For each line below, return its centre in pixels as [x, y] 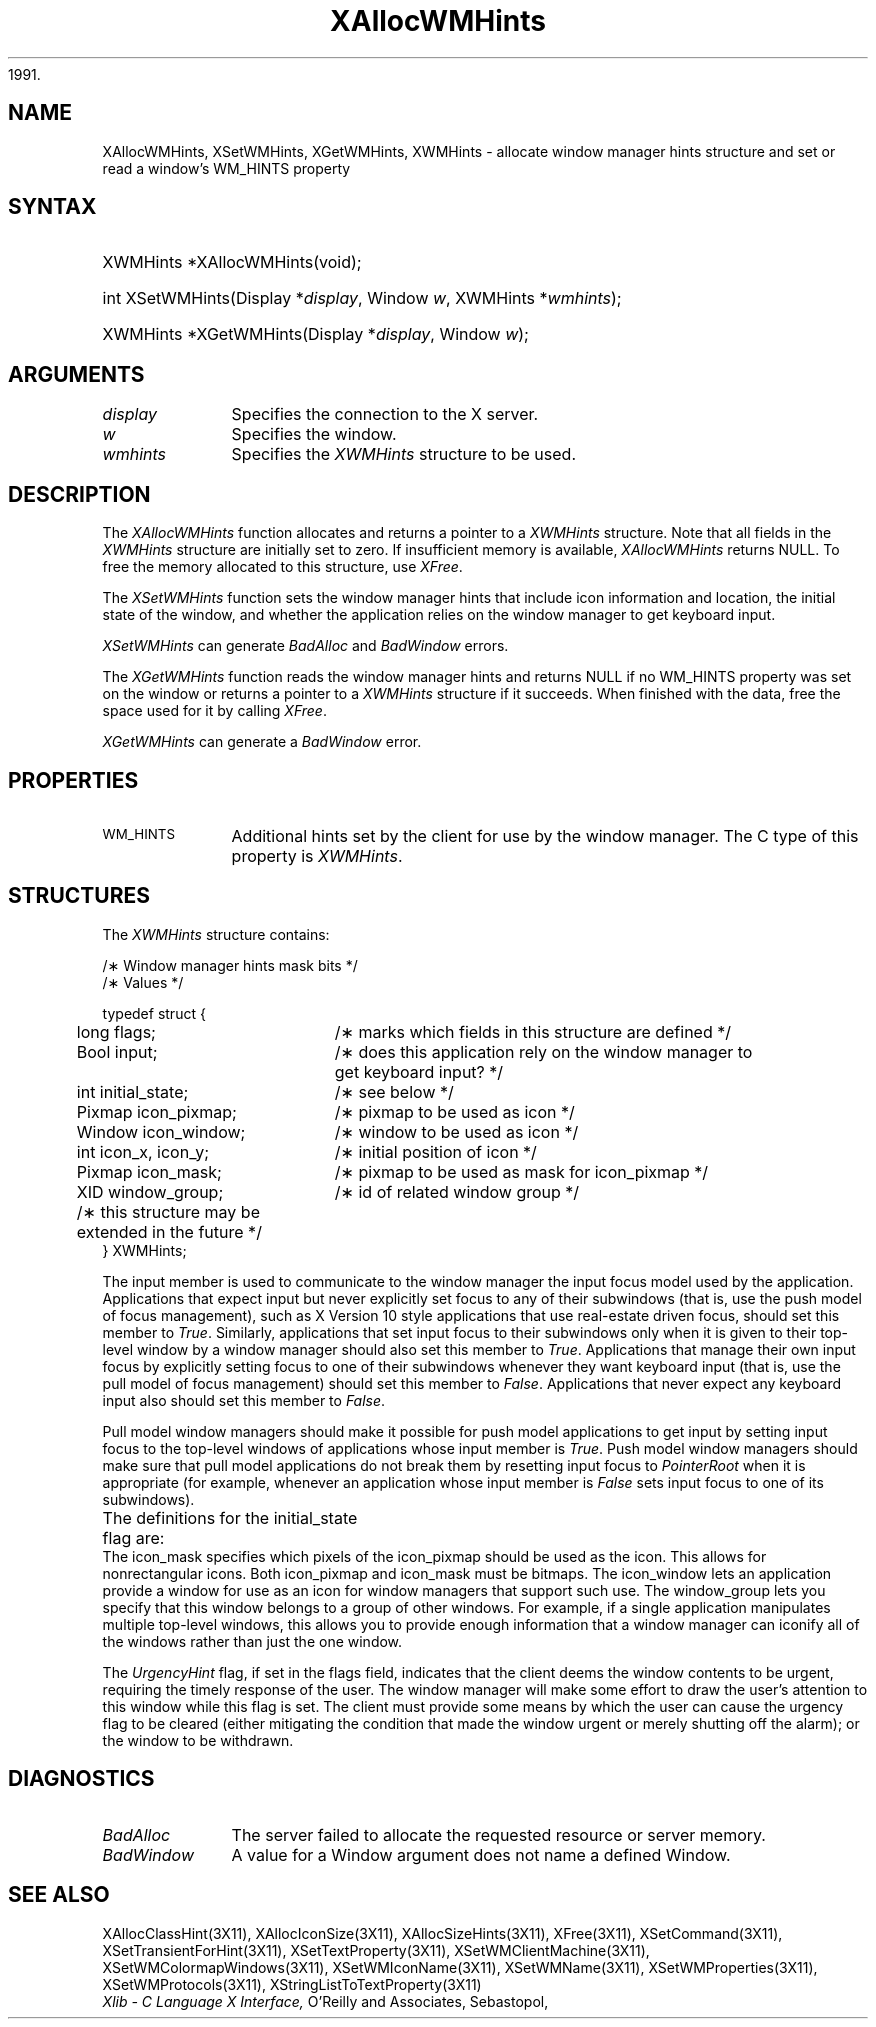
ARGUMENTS [76, 374]
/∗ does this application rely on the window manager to [543, 1051]
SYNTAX [52, 207]
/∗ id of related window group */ [457, 1191]
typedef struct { [154, 1013]
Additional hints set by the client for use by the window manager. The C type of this [545, 835]
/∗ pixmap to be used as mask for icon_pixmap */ [521, 1171]
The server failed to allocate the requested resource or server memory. [498, 1834]
